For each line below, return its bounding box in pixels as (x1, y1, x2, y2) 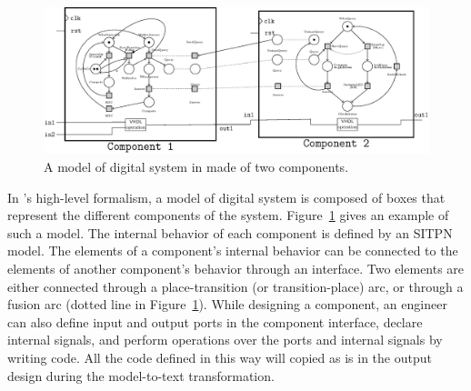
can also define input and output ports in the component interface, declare (7, 312, 423, 331)
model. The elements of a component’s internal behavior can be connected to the (7, 241, 458, 260)
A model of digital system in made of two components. (44, 157, 349, 176)
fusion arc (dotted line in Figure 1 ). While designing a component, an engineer (7, 295, 447, 314)
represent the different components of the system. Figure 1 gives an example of (7, 206, 449, 225)
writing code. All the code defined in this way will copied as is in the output (7, 348, 432, 367)
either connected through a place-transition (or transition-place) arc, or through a (7, 276, 464, 296)
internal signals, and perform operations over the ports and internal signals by (7, 330, 443, 349)
